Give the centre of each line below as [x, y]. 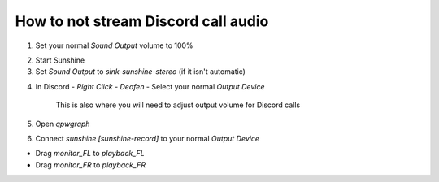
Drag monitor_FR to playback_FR [91, 165]
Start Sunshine [60, 60]
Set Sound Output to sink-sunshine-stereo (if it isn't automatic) [140, 71]
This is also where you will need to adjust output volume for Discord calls [178, 105]
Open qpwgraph [63, 123]
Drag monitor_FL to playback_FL [90, 154]
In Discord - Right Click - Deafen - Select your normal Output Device [150, 86]
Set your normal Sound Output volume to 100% [115, 45]
